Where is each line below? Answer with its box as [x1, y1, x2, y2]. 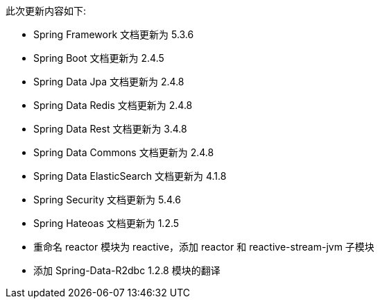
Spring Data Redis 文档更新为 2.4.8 [33, 99, 193, 111]
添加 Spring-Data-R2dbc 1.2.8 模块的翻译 [33, 264, 221, 276]
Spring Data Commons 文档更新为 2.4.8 [33, 146, 214, 158]
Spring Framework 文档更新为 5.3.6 [33, 28, 194, 40]
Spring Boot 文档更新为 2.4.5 [33, 52, 164, 64]
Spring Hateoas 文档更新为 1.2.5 [33, 217, 180, 229]
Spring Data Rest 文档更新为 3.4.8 [33, 123, 187, 135]
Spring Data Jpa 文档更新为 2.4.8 [33, 76, 184, 87]
